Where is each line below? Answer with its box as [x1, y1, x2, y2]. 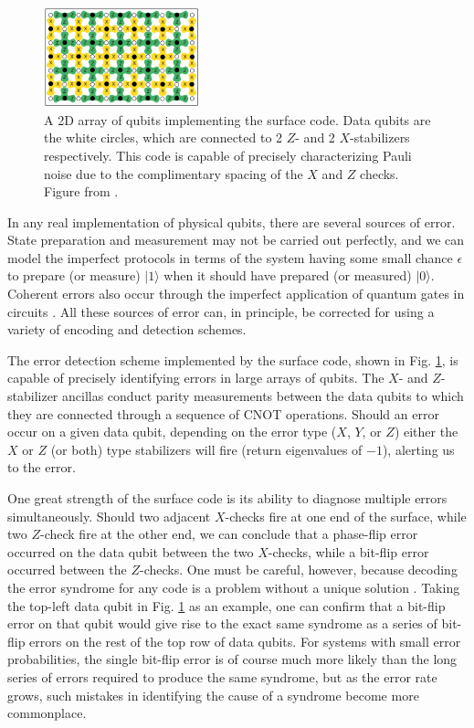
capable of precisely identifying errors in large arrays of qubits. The [7, 368, 384, 387]
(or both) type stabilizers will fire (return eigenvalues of [50, 439, 363, 459]
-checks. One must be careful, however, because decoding [139, 560, 458, 579]
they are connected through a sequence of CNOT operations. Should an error [7, 404, 439, 423]
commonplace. [7, 703, 87, 723]
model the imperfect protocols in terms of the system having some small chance [7, 248, 453, 267]
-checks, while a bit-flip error [268, 542, 429, 561]
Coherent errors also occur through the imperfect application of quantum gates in [7, 284, 465, 303]
